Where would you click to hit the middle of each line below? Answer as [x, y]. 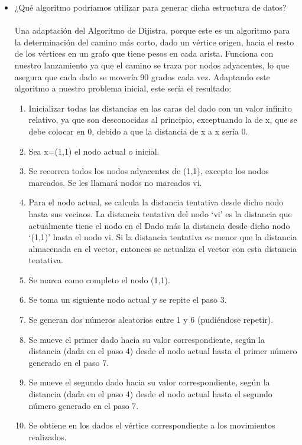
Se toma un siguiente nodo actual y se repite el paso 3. [128, 300]
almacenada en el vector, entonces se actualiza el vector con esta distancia [163, 248]
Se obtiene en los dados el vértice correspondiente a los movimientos [152, 425]
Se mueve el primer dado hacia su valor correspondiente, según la [147, 339]
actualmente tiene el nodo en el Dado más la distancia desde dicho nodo [159, 225]
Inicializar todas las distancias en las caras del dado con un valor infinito [160, 108]
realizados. [48, 436]
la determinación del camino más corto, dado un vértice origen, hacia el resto [154, 42]
